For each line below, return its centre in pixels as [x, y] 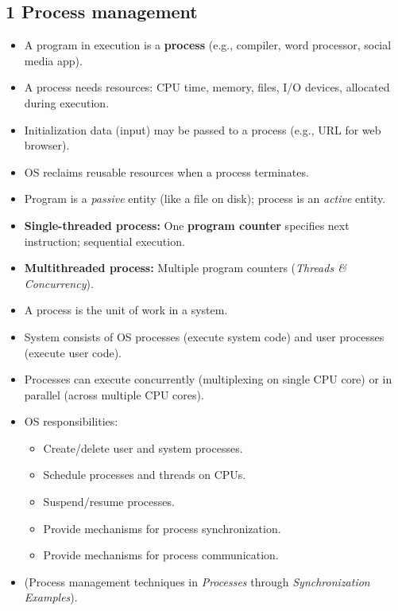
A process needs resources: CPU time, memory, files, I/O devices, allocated [207, 87]
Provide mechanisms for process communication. [161, 555]
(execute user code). [73, 352]
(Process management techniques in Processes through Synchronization [197, 581]
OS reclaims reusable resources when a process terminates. [166, 171]
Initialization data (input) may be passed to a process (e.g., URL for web [203, 129]
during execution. [67, 102]
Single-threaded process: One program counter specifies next [187, 225]
